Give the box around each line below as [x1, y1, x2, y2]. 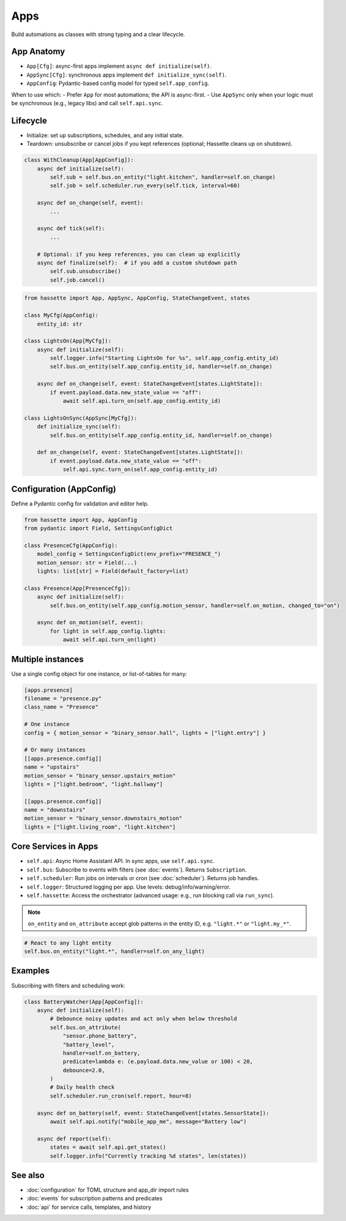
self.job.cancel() [50, 276, 105, 283]
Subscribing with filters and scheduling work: [11, 982, 125, 989]
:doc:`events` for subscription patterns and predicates [26, 1195, 163, 1202]
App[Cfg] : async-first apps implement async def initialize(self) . [26, 62, 212, 70]
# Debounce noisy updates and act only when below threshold [50, 1015, 237, 1022]
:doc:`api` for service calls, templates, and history [26, 1203, 152, 1211]
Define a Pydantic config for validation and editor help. [11, 499, 149, 507]
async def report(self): [37, 1135, 112, 1142]
